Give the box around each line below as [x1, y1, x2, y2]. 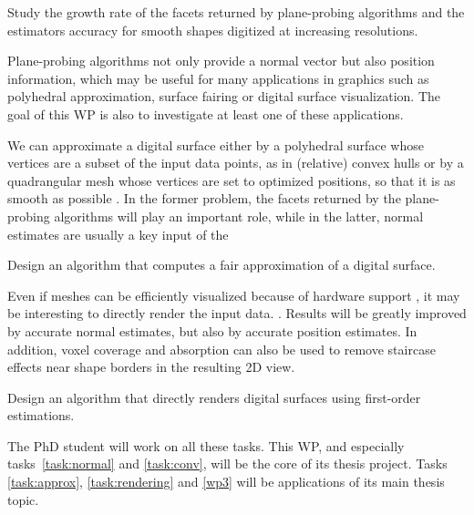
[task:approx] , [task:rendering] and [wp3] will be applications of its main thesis [7, 472, 445, 491]
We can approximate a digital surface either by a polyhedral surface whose [7, 135, 424, 154]
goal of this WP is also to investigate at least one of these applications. [7, 104, 404, 123]
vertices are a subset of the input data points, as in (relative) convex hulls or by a [7, 153, 464, 172]
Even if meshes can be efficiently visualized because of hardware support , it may [7, 285, 460, 304]
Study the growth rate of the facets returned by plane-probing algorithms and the [7, 3, 465, 21]
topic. [7, 489, 39, 509]
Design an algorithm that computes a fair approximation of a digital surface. [7, 255, 436, 274]
